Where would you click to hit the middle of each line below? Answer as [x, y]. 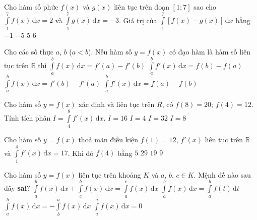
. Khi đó [81, 153]
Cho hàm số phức [31, 7]
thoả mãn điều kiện [108, 139]
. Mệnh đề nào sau [222, 174]
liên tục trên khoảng [110, 174]
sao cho [205, 7]
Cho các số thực [29, 52]
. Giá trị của [138, 20]
